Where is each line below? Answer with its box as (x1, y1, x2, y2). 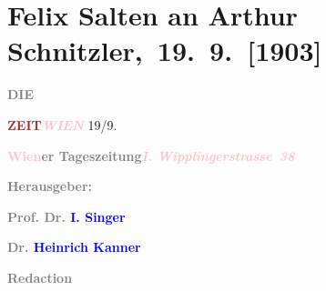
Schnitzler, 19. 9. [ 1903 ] (7, 32, 322, 69)
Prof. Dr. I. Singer (7, 206, 126, 226)
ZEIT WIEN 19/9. (7, 115, 117, 134)
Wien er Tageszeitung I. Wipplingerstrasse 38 (7, 145, 295, 165)
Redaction (7, 267, 73, 286)
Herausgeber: (7, 176, 93, 196)
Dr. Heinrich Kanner (7, 237, 141, 256)
